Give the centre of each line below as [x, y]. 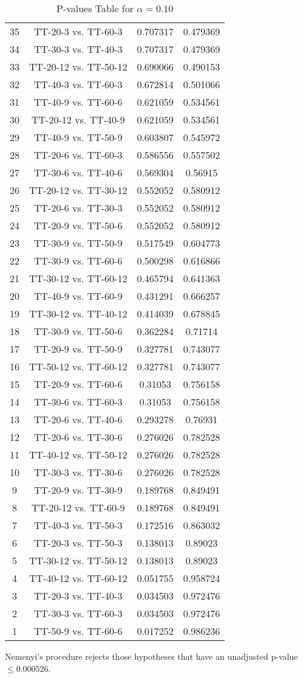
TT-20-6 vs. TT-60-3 [78, 155]
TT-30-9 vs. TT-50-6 [78, 331]
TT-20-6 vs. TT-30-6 [78, 437]
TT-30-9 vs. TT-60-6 [78, 261]
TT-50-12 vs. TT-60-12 [78, 366]
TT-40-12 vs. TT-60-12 [78, 578]
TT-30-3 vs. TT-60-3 [78, 613]
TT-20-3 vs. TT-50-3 [78, 543]
